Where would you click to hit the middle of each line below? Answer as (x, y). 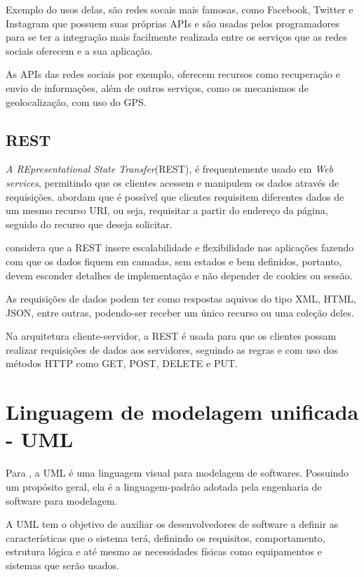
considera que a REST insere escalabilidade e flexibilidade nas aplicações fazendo (180, 247)
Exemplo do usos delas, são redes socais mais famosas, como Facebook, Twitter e (180, 9)
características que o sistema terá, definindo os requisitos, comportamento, (166, 537)
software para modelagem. (62, 500)
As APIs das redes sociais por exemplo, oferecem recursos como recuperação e (173, 74)
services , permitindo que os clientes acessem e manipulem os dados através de (173, 182)
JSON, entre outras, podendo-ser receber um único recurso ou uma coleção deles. (180, 312)
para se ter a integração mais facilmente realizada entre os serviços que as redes (176, 37)
